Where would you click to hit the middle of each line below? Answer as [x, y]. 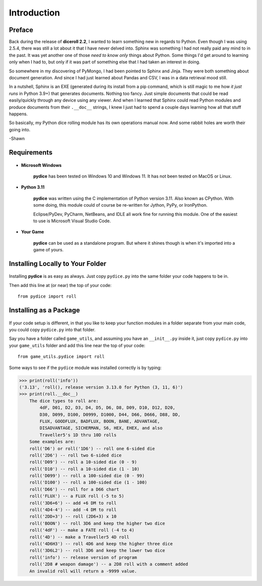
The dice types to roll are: [64, 401]
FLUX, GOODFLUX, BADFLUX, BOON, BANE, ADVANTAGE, [100, 421]
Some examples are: [53, 442]
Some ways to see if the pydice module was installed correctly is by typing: [85, 368]
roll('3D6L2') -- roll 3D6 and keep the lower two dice [97, 550]
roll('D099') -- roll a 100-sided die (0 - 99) [87, 476]
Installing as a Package [44, 311]
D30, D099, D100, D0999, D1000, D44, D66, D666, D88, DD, [110, 414]
